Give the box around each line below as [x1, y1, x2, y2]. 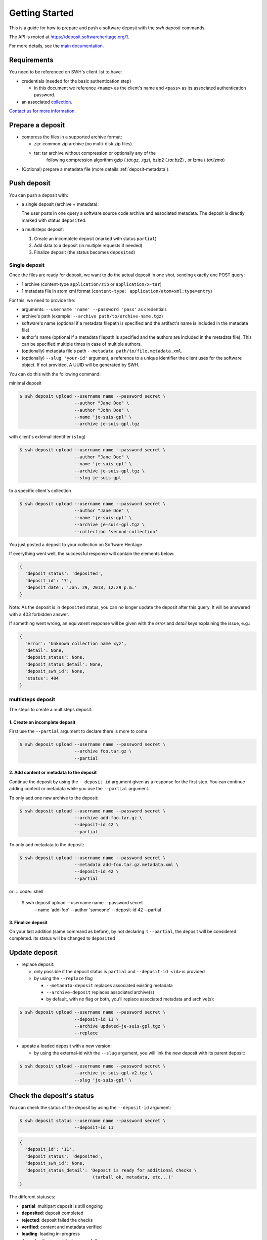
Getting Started [9, 7, 74, 18]
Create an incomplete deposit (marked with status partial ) [34, 236, 157, 242]
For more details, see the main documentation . [9, 43, 104, 49]
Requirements [9, 56, 54, 64]
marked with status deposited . [21, 217, 87, 223]
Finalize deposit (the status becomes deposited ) [34, 249, 135, 255]
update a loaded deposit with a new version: [21, 1043, 112, 1049]
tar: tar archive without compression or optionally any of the [34, 150, 156, 156]
